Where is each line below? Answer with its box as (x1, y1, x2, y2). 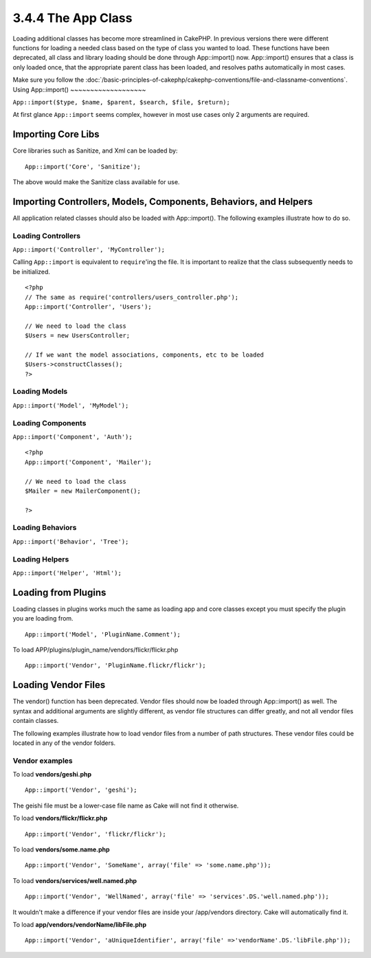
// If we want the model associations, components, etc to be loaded (25, 350, 265, 359)
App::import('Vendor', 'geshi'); (25, 786, 137, 794)
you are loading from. (12, 614, 74, 623)
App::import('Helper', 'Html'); (12, 569, 122, 577)
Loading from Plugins (12, 586, 106, 598)
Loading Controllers (12, 231, 81, 241)
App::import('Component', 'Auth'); (12, 433, 133, 441)
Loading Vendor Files (12, 679, 106, 691)
